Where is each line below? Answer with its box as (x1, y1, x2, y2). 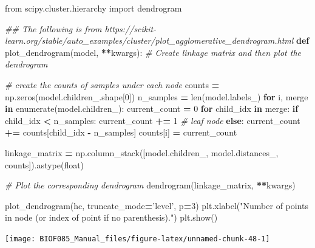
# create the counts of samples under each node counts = (5, 78, 220, 91)
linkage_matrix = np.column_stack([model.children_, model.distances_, (5, 146, 279, 159)
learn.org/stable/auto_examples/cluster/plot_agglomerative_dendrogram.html (5, 34, 294, 47)
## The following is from (5, 22, 102, 35)
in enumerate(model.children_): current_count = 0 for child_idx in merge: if (5, 102, 299, 115)
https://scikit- (104, 22, 157, 35)
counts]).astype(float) (5, 158, 84, 171)
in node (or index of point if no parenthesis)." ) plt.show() (5, 211, 218, 224)
